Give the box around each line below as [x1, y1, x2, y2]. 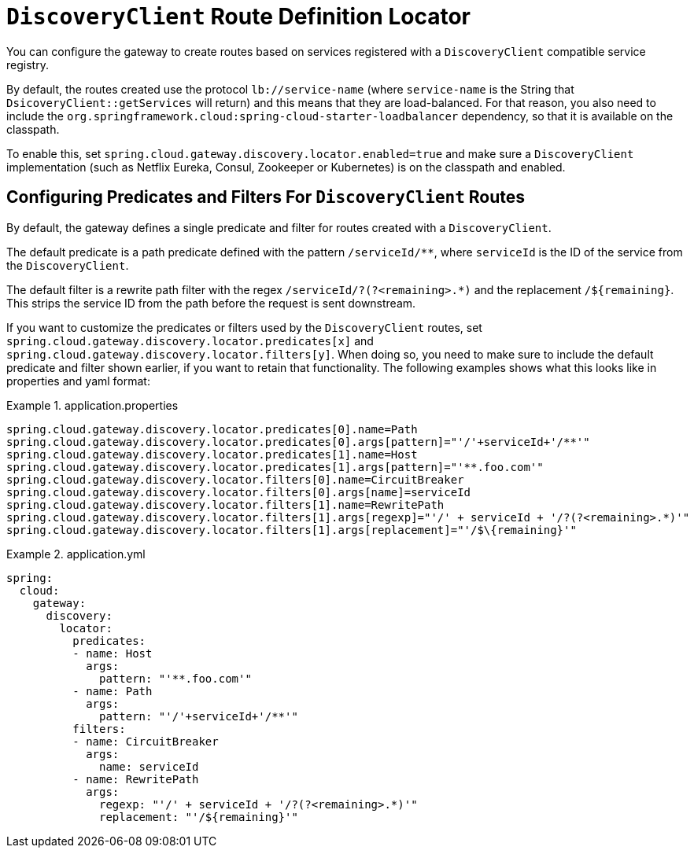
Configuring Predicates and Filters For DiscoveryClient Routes [6, 187, 526, 208]
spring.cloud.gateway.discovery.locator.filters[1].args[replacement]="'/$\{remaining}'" [6, 523, 577, 536]
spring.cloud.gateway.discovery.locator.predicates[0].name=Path [6, 422, 418, 436]
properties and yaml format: [6, 374, 150, 388]
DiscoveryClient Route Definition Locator [6, 3, 471, 30]
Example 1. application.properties [6, 398, 179, 412]
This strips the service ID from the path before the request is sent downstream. [6, 296, 416, 310]
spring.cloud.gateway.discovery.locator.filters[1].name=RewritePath [6, 498, 445, 511]
